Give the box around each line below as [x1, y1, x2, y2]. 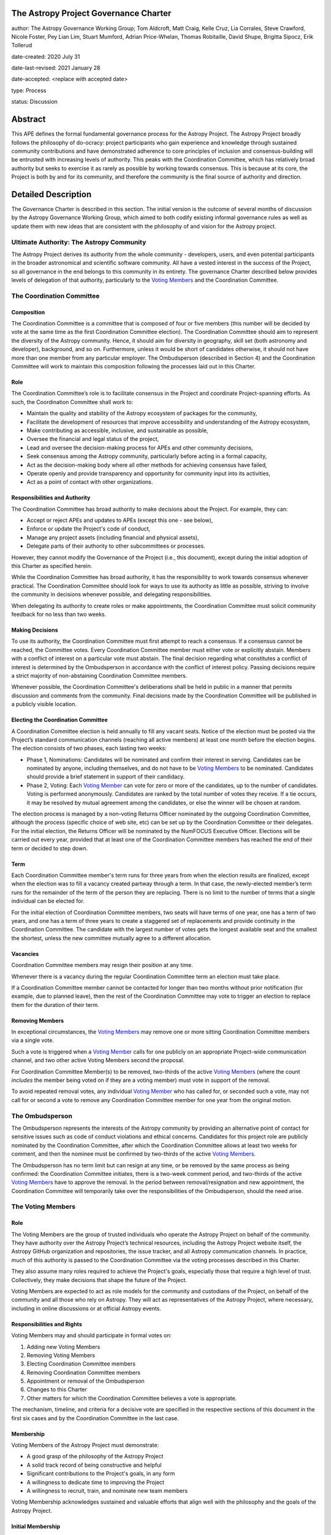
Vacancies [11, 950, 39, 957]
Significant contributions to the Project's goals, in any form [26, 1470, 175, 1477]
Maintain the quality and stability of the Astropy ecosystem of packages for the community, [26, 410, 257, 417]
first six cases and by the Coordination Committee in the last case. [11, 1414, 179, 1421]
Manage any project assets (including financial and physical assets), [26, 534, 199, 541]
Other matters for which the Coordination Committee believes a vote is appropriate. [26, 1394, 237, 1402]
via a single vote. [11, 1036, 55, 1044]
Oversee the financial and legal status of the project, [26, 435, 159, 443]
